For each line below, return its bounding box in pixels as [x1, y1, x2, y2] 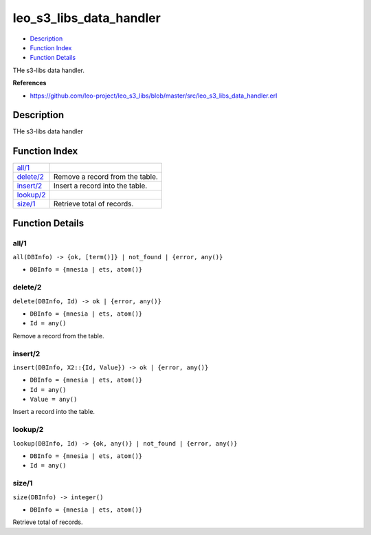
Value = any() [30, 395, 78, 404]
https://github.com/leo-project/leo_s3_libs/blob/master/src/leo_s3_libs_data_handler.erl [30, 91, 278, 100]
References [12, 79, 47, 87]
